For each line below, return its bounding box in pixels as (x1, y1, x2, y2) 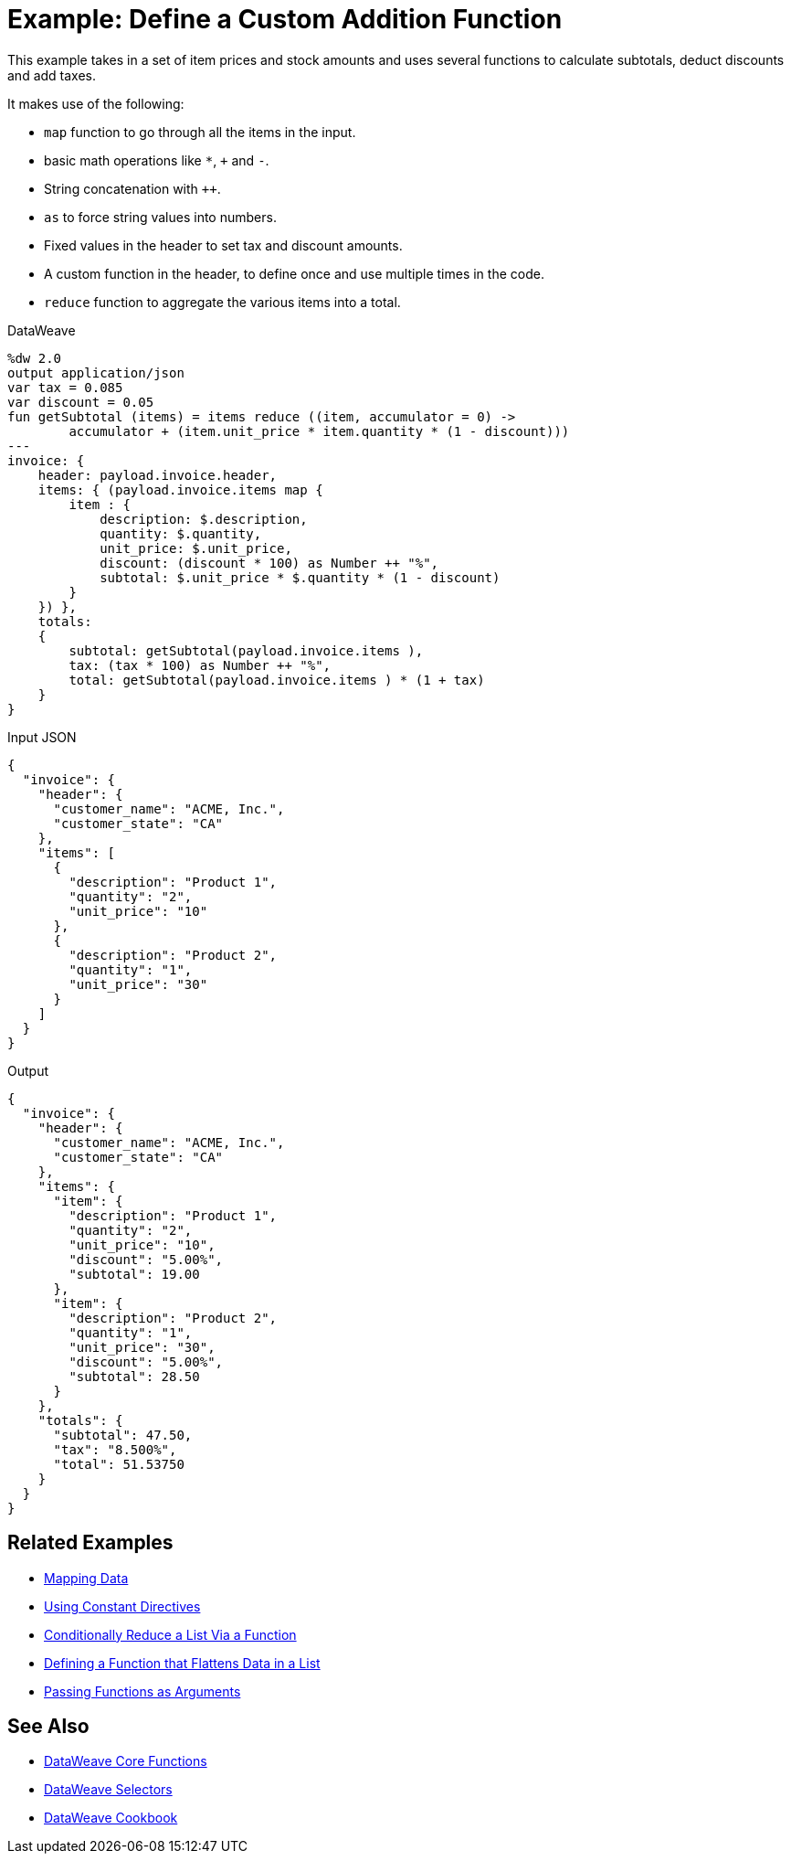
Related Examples (7, 1531, 174, 1555)
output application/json (7, 365, 185, 380)
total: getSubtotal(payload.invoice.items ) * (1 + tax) (69, 672, 485, 687)
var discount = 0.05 (7, 394, 154, 409)
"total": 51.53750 (53, 1456, 185, 1472)
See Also (7, 1715, 90, 1739)
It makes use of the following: (7, 95, 185, 112)
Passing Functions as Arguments (44, 1683, 241, 1699)
